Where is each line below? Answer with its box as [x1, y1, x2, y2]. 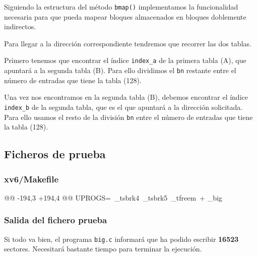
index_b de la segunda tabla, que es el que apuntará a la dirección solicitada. [4, 101, 243, 112]
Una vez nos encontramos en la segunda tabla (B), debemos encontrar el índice [4, 92, 248, 102]
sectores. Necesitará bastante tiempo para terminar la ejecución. [4, 243, 202, 254]
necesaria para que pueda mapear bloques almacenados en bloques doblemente [4, 11, 246, 22]
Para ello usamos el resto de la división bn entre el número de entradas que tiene [4, 111, 253, 122]
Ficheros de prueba [4, 146, 106, 162]
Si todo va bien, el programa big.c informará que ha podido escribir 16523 [4, 233, 239, 244]
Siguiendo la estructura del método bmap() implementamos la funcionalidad [4, 2, 238, 12]
